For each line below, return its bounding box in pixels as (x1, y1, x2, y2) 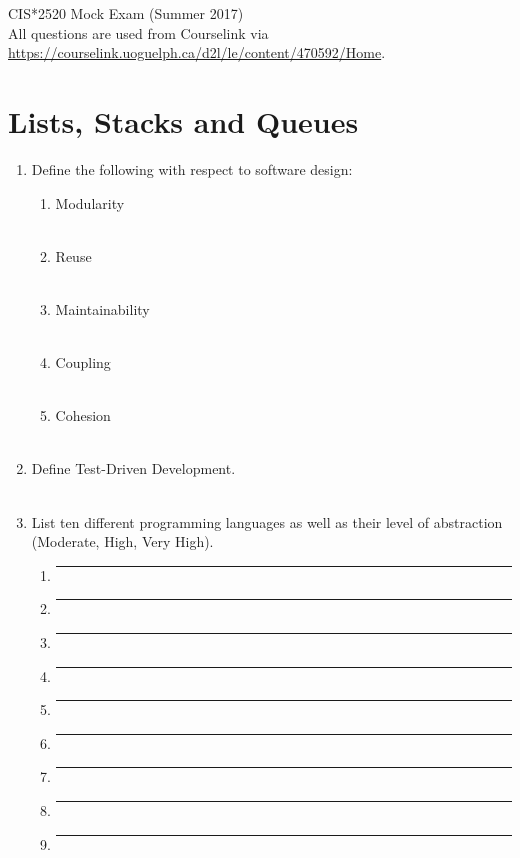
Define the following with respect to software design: (31, 158, 353, 179)
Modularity (55, 192, 125, 213)
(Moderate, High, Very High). (31, 531, 214, 552)
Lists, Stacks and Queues (8, 100, 359, 141)
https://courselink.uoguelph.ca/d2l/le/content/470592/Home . (8, 42, 386, 63)
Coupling (55, 352, 111, 373)
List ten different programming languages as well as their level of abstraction (31, 511, 503, 532)
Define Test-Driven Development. (31, 458, 236, 479)
